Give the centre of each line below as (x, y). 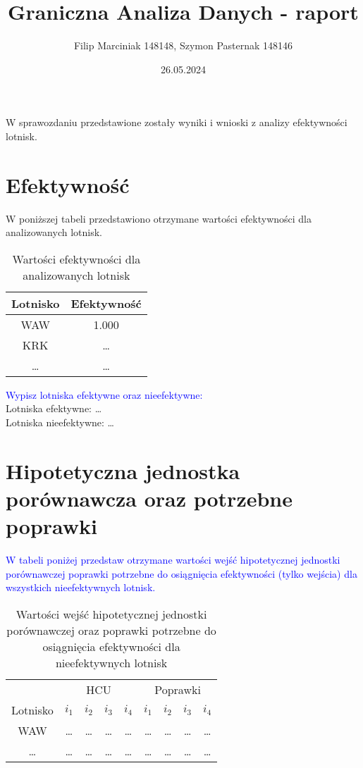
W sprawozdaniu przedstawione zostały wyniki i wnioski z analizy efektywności (177, 122)
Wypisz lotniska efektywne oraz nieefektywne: (104, 394)
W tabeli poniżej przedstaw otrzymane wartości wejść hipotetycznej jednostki (173, 560)
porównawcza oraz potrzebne (149, 498)
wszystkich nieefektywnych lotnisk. (81, 587)
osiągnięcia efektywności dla (111, 646)
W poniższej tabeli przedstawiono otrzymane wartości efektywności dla (159, 218)
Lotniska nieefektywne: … (60, 422)
